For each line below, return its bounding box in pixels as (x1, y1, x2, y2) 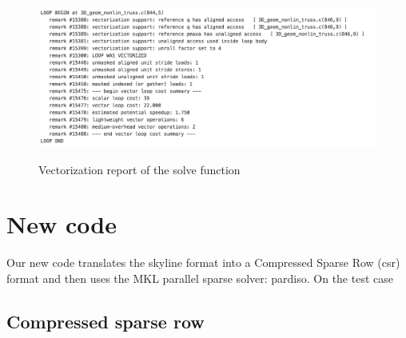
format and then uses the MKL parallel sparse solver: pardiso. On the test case (6, 269, 393, 286)
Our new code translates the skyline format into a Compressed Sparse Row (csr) (6, 254, 400, 271)
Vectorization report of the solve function (38, 161, 241, 177)
